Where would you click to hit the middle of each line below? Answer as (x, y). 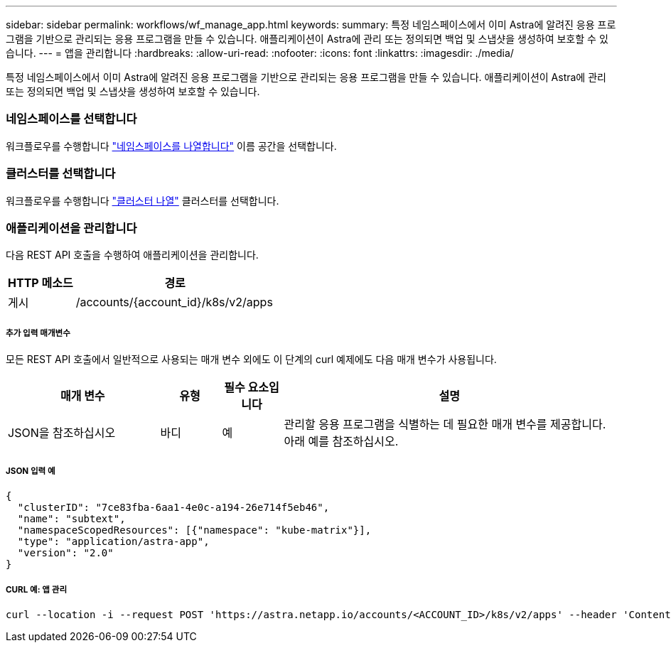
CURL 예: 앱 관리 (37, 590)
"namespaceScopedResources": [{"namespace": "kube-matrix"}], (194, 530)
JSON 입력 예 (31, 471)
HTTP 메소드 (41, 283)
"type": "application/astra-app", (113, 541)
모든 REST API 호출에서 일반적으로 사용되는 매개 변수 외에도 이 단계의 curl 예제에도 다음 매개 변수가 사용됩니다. (251, 360)
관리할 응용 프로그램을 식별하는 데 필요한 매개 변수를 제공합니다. (445, 425)
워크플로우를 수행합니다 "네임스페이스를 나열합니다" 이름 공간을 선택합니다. (171, 146)
